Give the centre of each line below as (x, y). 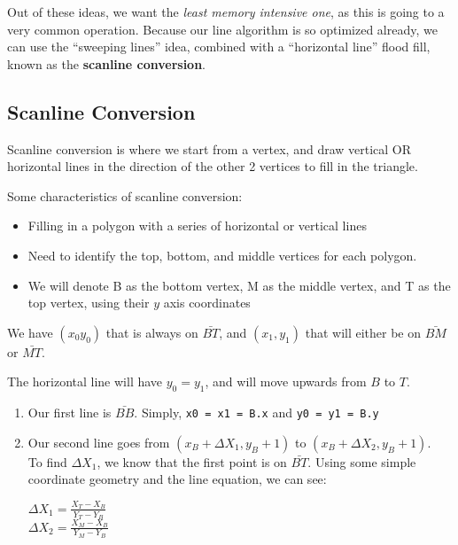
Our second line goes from (99, 442)
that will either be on (363, 332)
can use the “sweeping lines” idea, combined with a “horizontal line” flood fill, (219, 47)
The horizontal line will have (85, 381)
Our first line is (70, 413)
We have (30, 332)
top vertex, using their (89, 303)
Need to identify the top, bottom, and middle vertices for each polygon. (222, 255)
